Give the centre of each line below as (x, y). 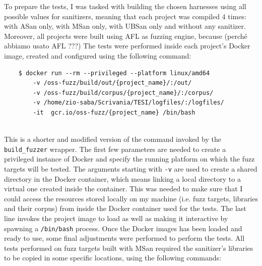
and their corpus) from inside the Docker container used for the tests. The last (125, 208)
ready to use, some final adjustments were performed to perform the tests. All (124, 238)
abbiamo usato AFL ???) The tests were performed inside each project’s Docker (127, 46)
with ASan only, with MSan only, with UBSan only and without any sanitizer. (125, 26)
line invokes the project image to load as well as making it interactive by (116, 218)
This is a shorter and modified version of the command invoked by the (113, 139)
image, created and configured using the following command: (98, 55)
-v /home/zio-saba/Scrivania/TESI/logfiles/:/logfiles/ (128, 103)
